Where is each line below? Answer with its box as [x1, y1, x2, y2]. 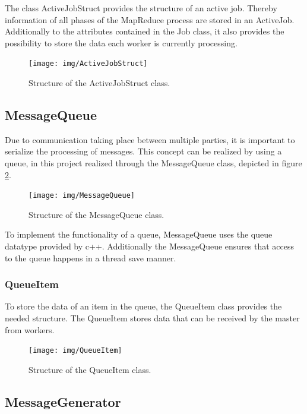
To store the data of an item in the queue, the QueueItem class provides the [5, 300, 282, 312]
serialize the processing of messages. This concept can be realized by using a [5, 145, 282, 157]
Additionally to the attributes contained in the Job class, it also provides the [5, 25, 284, 37]
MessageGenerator [5, 392, 121, 410]
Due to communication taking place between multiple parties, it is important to [5, 133, 295, 146]
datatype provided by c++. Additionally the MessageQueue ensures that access [5, 240, 295, 252]
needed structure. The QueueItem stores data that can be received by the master [5, 312, 300, 324]
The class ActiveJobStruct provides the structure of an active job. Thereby [5, 2, 277, 14]
